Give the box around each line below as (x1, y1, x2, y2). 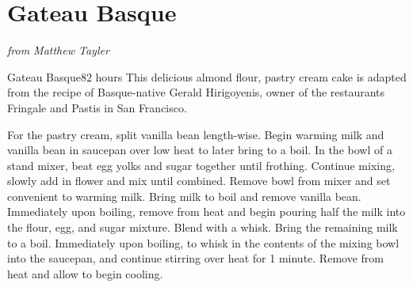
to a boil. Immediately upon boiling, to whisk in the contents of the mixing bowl (7, 234, 400, 251)
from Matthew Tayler (7, 42, 109, 59)
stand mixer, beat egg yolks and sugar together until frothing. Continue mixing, (7, 157, 395, 173)
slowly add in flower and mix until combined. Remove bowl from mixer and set (7, 172, 391, 189)
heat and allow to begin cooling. (7, 265, 163, 281)
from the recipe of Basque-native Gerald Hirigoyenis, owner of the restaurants (7, 84, 385, 100)
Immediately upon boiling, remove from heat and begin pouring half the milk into (7, 203, 406, 220)
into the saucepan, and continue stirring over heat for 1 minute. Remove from (7, 250, 384, 266)
